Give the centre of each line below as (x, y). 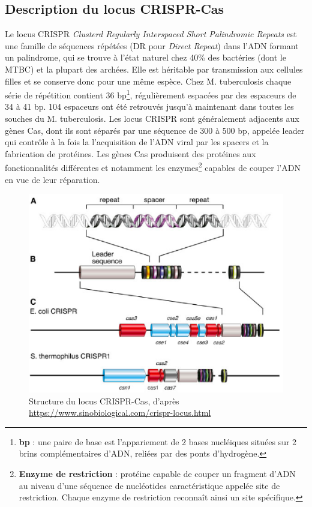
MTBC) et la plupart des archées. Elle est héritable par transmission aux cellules (154, 69)
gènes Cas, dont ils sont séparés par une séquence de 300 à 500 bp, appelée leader (155, 130)
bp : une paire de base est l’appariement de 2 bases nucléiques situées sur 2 (158, 441)
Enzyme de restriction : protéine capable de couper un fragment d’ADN (157, 473)
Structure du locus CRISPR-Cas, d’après (104, 400)
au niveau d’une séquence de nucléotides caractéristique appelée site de (149, 485)
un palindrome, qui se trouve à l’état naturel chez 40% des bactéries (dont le (145, 57)
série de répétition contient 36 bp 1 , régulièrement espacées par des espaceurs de (151, 94)
